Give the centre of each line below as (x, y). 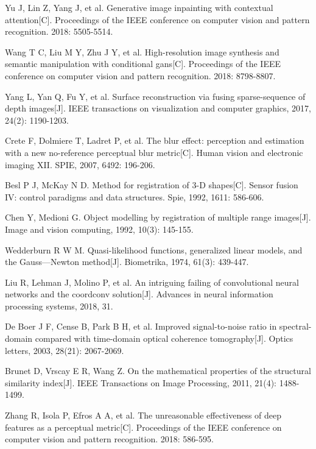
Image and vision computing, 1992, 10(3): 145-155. (99, 229)
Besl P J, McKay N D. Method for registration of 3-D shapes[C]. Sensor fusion (152, 185)
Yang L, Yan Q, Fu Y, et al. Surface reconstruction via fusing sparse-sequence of (155, 96)
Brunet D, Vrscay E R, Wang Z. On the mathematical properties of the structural (158, 371)
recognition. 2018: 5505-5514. (59, 31)
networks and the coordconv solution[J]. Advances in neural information (139, 294)
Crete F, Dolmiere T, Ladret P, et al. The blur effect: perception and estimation (155, 140)
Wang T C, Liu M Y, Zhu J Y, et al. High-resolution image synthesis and (142, 51)
